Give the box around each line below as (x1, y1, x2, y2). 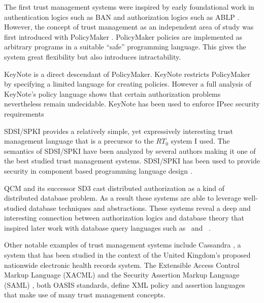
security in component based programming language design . (4, 165, 192, 176)
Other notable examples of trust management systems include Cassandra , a (4, 239, 241, 250)
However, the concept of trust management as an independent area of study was (4, 21, 254, 32)
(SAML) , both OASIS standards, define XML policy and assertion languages (4, 279, 245, 290)
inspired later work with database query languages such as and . (4, 222, 211, 233)
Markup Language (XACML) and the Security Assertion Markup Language (4, 269, 240, 280)
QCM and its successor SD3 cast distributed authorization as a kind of (4, 182, 225, 193)
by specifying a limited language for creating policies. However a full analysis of (4, 78, 251, 89)
